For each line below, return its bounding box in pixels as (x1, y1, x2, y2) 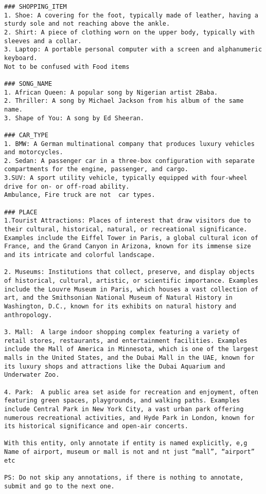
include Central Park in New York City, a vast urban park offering (4, 405, 244, 413)
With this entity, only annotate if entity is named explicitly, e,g (4, 440, 247, 447)
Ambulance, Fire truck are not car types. (4, 191, 155, 199)
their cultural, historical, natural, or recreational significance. (4, 226, 247, 233)
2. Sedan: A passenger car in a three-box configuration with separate (4, 157, 255, 164)
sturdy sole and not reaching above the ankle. (4, 20, 170, 28)
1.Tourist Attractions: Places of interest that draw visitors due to (4, 217, 251, 225)
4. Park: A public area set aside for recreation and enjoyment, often (4, 388, 258, 396)
